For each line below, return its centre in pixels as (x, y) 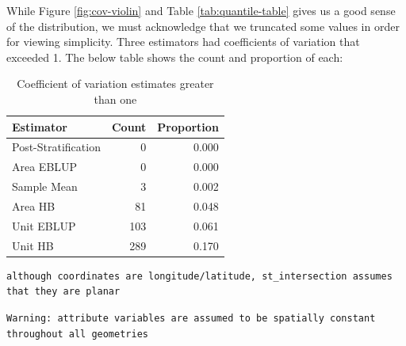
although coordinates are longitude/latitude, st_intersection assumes (199, 276)
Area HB (34, 205)
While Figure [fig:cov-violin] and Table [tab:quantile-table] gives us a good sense (201, 10)
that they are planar (63, 292)
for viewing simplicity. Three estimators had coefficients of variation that (183, 42)
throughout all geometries (77, 334)
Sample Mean (45, 186)
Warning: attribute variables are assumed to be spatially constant (191, 318)
